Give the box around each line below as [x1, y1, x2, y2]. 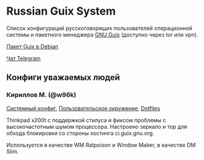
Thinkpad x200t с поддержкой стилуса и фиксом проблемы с [6, 116, 166, 123]
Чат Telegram [6, 54, 41, 62]
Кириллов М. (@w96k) [6, 90, 77, 99]
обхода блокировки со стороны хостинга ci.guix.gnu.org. [6, 129, 155, 137]
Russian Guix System [6, 4, 116, 18]
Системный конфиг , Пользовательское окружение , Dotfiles [6, 104, 160, 112]
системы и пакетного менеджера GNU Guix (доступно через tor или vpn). [6, 31, 199, 38]
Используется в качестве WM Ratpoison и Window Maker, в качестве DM [6, 141, 196, 148]
